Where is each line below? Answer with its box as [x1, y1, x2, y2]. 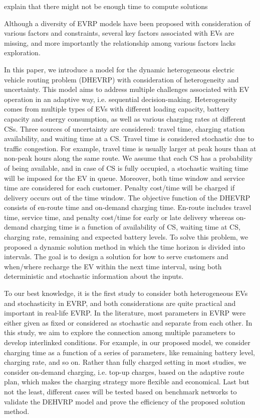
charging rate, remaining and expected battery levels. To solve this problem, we [4, 232, 248, 242]
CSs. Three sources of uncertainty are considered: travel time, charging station [4, 123, 245, 134]
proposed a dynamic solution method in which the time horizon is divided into [4, 241, 245, 252]
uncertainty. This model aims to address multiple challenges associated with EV [4, 84, 249, 94]
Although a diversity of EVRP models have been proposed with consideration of [4, 18, 250, 28]
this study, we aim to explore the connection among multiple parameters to [4, 327, 235, 338]
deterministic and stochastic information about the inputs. [4, 271, 184, 281]
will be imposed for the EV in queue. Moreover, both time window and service [4, 172, 245, 183]
